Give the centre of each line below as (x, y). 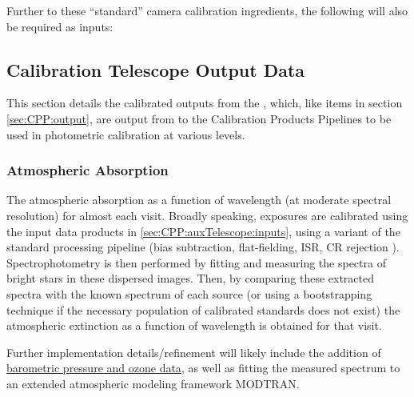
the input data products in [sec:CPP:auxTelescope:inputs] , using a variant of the (203, 231)
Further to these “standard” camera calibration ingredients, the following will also (207, 10)
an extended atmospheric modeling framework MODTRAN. (153, 383)
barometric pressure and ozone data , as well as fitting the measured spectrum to (203, 368)
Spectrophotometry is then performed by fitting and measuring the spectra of (196, 262)
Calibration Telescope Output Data (156, 69)
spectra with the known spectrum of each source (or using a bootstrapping (189, 293)
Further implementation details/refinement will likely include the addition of (194, 352)
